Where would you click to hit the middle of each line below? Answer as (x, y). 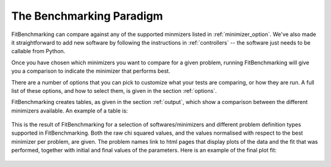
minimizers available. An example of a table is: (70, 111)
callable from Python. (38, 51)
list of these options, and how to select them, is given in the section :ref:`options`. (114, 91)
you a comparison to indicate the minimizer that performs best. (91, 71)
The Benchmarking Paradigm (87, 16)
